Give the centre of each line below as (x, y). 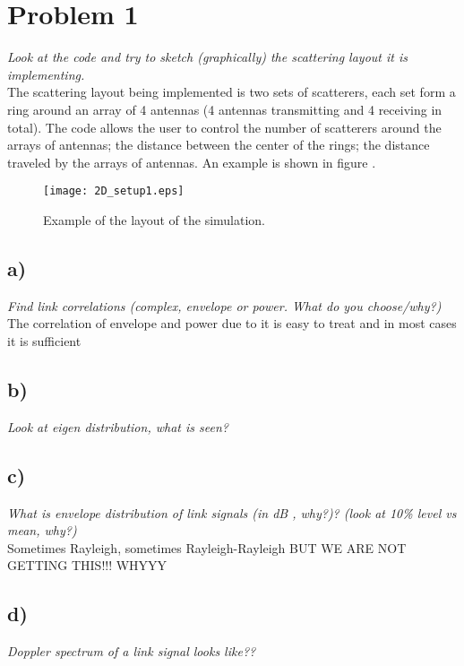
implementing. (46, 74)
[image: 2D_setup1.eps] (114, 191)
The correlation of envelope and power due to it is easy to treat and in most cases (232, 323)
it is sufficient (44, 340)
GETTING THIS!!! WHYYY (87, 565)
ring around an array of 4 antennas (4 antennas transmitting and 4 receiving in (225, 109)
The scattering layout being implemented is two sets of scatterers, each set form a (232, 92)
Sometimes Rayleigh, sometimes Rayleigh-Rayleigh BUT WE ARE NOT (207, 547)
